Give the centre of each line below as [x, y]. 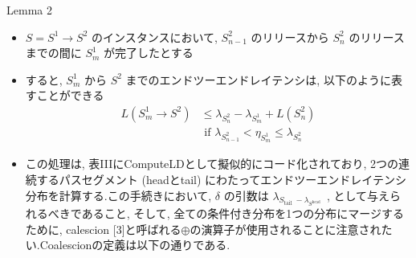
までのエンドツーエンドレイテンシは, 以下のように [258, 79]
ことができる [70, 95]
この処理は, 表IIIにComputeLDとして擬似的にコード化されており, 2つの [212, 164]
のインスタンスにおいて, [155, 37]
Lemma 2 [29, 10]
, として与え [358, 195]
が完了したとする [149, 53]
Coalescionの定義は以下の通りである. [135, 245]
